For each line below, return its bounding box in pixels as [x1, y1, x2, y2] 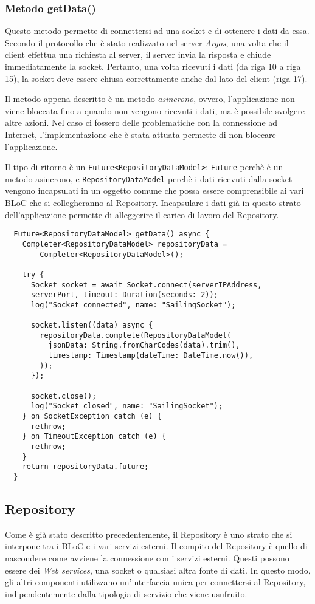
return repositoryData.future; [22, 462, 149, 472]
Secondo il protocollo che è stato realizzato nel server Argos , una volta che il [5, 36, 289, 49]
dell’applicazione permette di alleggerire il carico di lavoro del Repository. [5, 208, 279, 221]
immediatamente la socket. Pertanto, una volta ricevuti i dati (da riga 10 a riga [5, 60, 301, 72]
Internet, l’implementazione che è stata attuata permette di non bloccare [5, 128, 276, 140]
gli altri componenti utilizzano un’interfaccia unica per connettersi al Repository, [5, 575, 306, 588]
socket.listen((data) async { [30, 321, 153, 330]
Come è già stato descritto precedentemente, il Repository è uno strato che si [5, 527, 292, 540]
